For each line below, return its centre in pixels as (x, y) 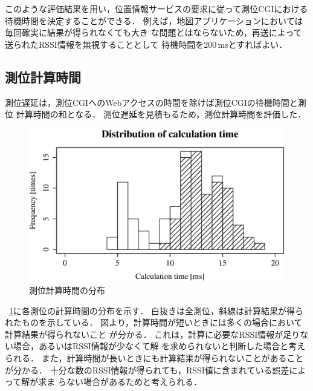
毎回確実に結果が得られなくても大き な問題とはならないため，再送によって (153, 32)
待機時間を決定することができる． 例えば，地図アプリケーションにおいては (154, 20)
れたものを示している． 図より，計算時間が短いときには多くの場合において (154, 322)
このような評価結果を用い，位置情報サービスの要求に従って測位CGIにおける (156, 8)
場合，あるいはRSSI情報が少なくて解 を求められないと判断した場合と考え (159, 346)
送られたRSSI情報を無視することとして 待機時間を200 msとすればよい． (146, 44)
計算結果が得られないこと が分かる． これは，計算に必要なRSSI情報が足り (153, 334)
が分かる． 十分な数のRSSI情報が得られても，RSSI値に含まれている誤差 (147, 370)
